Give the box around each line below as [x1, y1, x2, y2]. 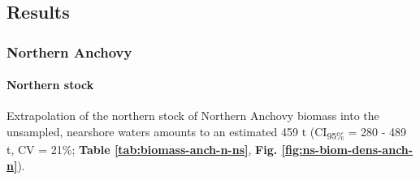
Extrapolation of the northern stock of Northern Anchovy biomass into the [6, 107, 379, 124]
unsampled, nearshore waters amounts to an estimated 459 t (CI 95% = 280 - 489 [6, 123, 406, 142]
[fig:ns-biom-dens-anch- [281, 141, 414, 158]
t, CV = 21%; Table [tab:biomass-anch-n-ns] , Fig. [6, 141, 278, 158]
